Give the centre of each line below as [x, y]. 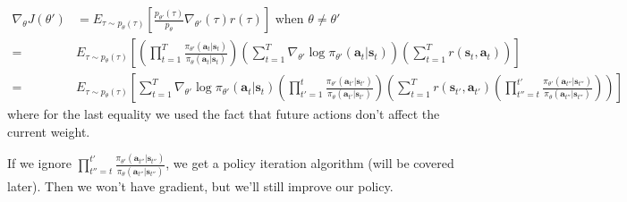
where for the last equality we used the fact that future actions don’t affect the [224, 114]
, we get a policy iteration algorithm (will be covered [310, 163]
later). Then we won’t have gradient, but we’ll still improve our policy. [200, 185]
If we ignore [39, 163]
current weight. [49, 131]
